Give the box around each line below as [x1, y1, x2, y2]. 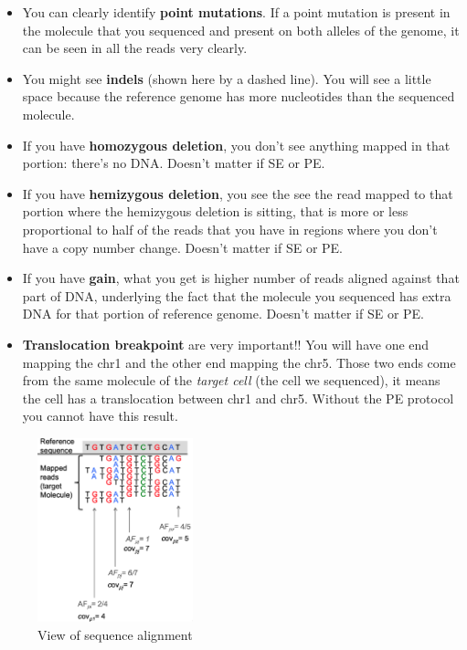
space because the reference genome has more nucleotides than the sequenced [22, 87, 455, 106]
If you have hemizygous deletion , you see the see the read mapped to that [22, 183, 453, 203]
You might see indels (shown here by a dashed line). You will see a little [22, 68, 431, 88]
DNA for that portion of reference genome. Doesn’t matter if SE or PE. [22, 304, 424, 323]
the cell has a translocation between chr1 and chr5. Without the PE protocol [22, 388, 454, 407]
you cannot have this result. [22, 406, 178, 425]
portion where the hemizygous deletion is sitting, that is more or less [22, 202, 409, 221]
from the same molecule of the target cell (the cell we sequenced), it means [22, 371, 440, 390]
